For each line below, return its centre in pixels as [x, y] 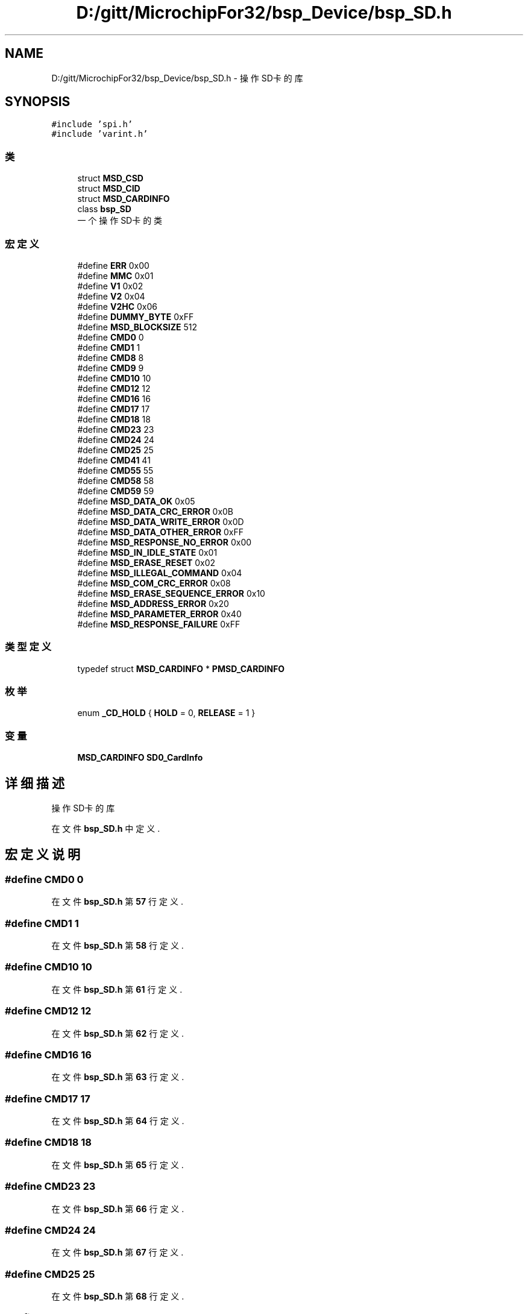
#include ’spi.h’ [92, 124]
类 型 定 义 [28, 647]
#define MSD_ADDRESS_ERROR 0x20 [153, 603]
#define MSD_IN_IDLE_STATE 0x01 [147, 552]
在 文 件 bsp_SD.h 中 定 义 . [106, 829]
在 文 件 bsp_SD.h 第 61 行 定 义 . [117, 989]
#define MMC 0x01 [115, 275]
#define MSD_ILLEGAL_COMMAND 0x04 [160, 573]
